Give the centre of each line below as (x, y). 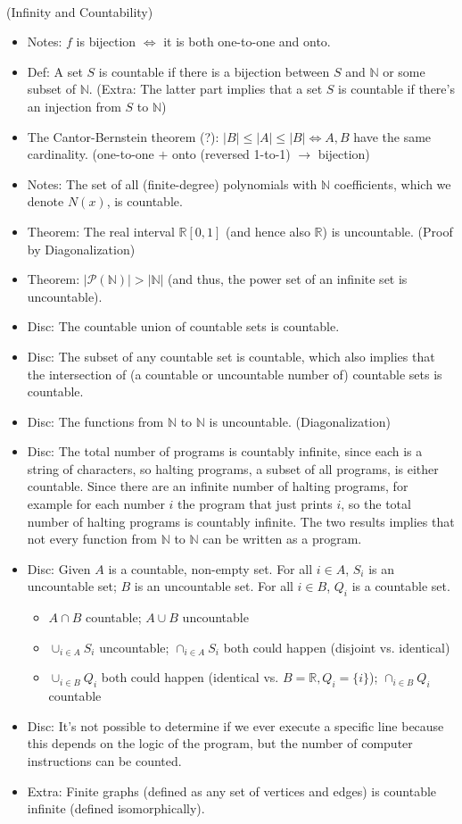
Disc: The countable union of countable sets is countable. (183, 326)
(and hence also (268, 231)
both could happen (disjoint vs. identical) (337, 647)
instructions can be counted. (104, 761)
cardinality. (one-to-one (91, 154)
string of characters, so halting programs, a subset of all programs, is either (233, 468)
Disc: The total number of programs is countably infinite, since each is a (225, 451)
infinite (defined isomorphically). (116, 808)
